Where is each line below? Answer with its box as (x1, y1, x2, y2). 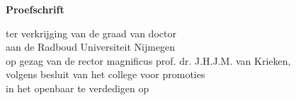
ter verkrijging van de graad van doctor (6, 25, 176, 40)
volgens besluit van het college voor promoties (6, 67, 205, 82)
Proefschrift (6, 2, 64, 16)
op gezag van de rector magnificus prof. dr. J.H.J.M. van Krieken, (6, 53, 291, 68)
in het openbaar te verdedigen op (6, 80, 149, 95)
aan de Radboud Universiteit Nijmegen (6, 39, 176, 54)
